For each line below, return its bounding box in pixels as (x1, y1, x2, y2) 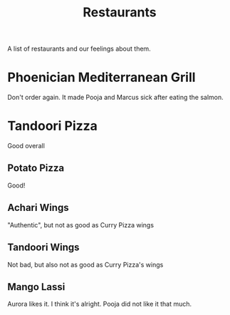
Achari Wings (7, 202, 69, 214)
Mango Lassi (7, 281, 66, 293)
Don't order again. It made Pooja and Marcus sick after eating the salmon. (7, 93, 224, 102)
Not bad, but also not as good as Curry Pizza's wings (7, 260, 164, 269)
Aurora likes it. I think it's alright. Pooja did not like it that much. (7, 300, 192, 309)
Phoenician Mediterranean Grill (7, 69, 196, 86)
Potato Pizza (7, 162, 65, 175)
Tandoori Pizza (7, 118, 98, 134)
